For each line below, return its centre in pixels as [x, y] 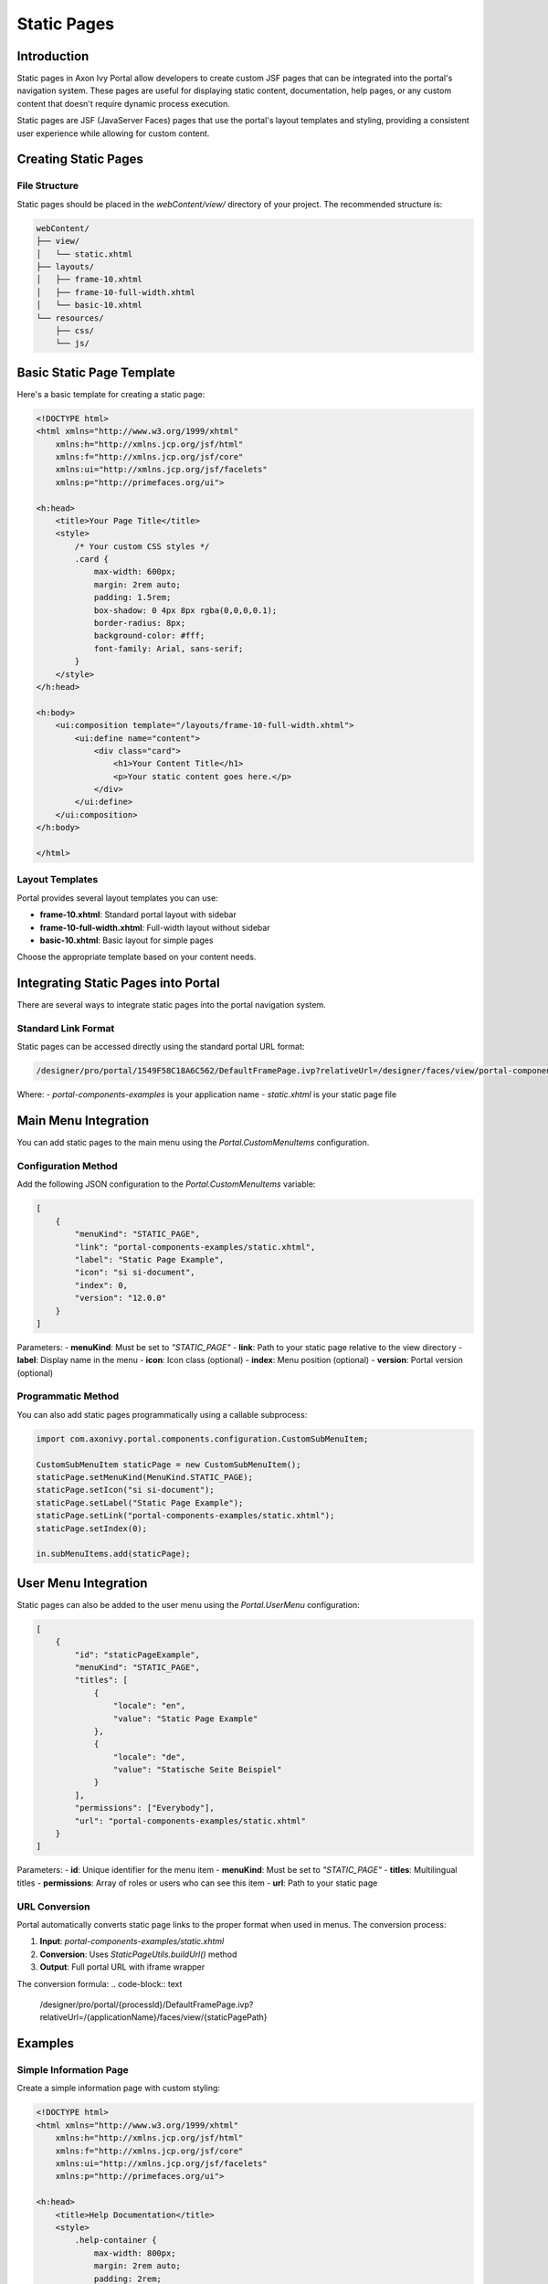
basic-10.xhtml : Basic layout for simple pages [126, 940]
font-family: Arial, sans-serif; [169, 648]
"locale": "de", [149, 1757]
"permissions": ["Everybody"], [144, 1808]
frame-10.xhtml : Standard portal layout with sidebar [138, 915]
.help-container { [116, 2240]
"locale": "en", [149, 1706]
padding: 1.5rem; [132, 597]
